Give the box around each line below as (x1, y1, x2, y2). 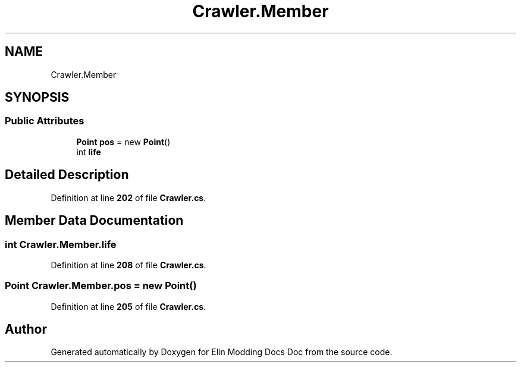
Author (5, 322, 47, 337)
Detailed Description (5, 167, 129, 183)
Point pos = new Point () (76, 136, 171, 147)
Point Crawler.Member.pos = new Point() (5, 280, 197, 292)
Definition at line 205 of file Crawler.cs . (51, 301, 206, 312)
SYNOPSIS (5, 90, 70, 105)
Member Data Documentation (5, 213, 184, 228)
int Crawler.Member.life (5, 238, 117, 250)
